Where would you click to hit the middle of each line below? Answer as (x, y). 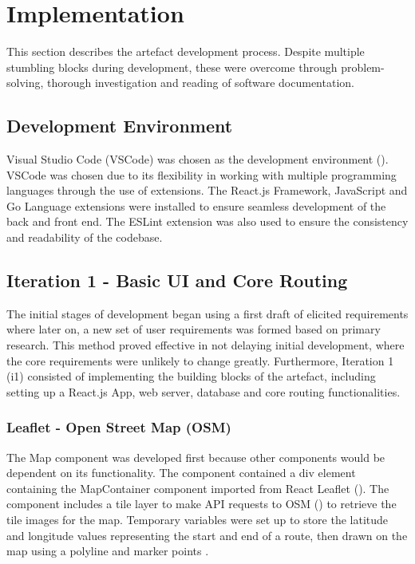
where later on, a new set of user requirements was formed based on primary (194, 329)
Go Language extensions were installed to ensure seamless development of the (196, 205)
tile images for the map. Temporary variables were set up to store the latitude (198, 520)
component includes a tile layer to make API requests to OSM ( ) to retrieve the (202, 504)
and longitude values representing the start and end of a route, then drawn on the (207, 535)
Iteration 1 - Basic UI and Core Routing (177, 280)
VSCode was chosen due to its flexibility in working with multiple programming (202, 174)
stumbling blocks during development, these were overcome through (172, 67)
